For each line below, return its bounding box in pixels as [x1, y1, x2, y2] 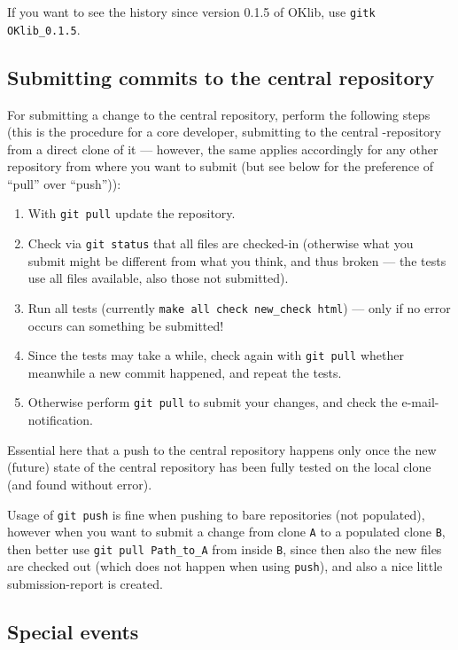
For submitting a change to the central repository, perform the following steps [7, 105, 431, 123]
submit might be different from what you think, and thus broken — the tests [27, 251, 446, 270]
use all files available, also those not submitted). [27, 269, 289, 287]
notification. [27, 411, 93, 429]
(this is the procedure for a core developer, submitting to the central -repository [7, 122, 441, 141]
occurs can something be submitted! [27, 316, 224, 334]
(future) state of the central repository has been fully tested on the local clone [7, 458, 431, 476]
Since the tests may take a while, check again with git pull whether [27, 346, 404, 364]
